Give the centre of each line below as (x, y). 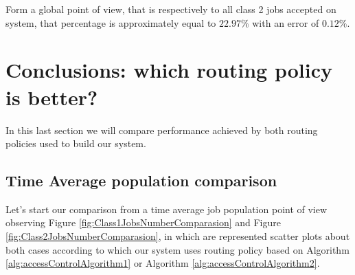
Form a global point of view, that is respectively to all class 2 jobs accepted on (171, 9)
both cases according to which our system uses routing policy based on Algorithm (177, 249)
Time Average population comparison (141, 180)
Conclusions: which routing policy (169, 70)
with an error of (286, 22)
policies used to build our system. (76, 143)
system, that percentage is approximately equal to (111, 22)
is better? (52, 97)
